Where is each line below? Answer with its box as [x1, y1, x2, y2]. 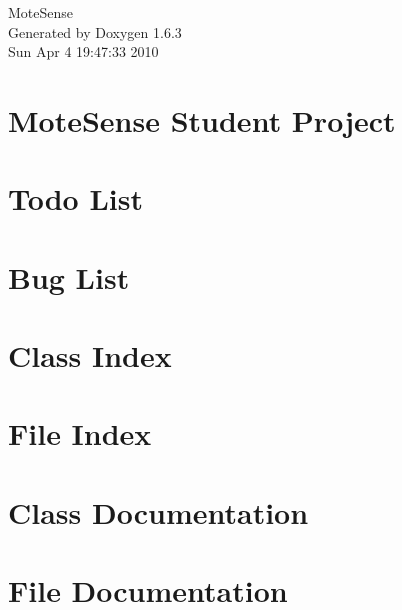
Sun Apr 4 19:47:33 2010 [8, 41, 159, 62]
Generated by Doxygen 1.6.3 [8, 21, 182, 42]
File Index [8, 413, 152, 454]
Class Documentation [8, 491, 309, 532]
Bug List [8, 256, 130, 297]
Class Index [8, 335, 172, 376]
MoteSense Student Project [8, 99, 396, 140]
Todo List [8, 178, 143, 219]
